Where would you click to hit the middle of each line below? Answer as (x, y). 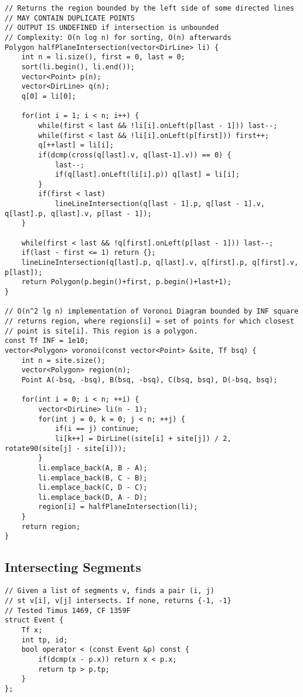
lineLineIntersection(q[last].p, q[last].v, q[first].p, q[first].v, (160, 263)
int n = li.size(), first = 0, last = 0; (103, 57)
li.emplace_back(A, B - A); (93, 468)
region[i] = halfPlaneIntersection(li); (118, 507)
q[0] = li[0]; (49, 96)
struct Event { (34, 620)
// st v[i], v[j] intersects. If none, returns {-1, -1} (118, 600)
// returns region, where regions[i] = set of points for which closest (149, 321)
